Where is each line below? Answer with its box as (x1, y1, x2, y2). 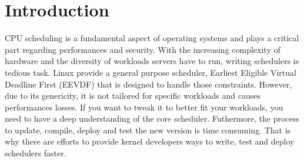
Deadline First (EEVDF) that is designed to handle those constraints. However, (5, 78, 292, 90)
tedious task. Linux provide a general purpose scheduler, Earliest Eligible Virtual (5, 66, 296, 78)
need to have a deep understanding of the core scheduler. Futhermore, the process (5, 112, 299, 125)
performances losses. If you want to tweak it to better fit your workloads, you (5, 100, 283, 113)
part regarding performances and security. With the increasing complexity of (5, 43, 280, 55)
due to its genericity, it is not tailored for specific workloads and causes (5, 89, 260, 102)
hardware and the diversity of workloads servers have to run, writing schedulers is (5, 55, 299, 67)
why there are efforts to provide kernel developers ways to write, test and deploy (5, 135, 295, 147)
